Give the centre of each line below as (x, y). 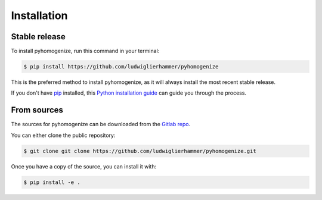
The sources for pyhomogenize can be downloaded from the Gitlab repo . (101, 124)
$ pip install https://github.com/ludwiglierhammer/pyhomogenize (121, 67)
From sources (37, 110)
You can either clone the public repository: (63, 135)
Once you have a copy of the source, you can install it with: (84, 166)
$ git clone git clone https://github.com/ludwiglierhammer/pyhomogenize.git (140, 151)
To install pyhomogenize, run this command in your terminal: (85, 51)
